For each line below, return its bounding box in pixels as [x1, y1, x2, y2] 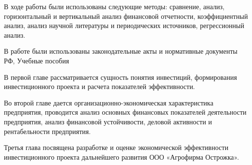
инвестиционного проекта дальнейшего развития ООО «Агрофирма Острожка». [4, 151, 239, 162]
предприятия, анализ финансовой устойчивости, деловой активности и [4, 116, 212, 126]
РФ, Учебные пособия [4, 55, 69, 65]
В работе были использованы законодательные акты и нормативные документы [4, 46, 237, 56]
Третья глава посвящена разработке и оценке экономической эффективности [4, 142, 229, 152]
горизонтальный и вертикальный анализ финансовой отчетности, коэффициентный [4, 11, 248, 21]
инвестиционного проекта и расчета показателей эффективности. [4, 81, 195, 91]
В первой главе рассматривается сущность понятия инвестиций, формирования [4, 72, 237, 82]
